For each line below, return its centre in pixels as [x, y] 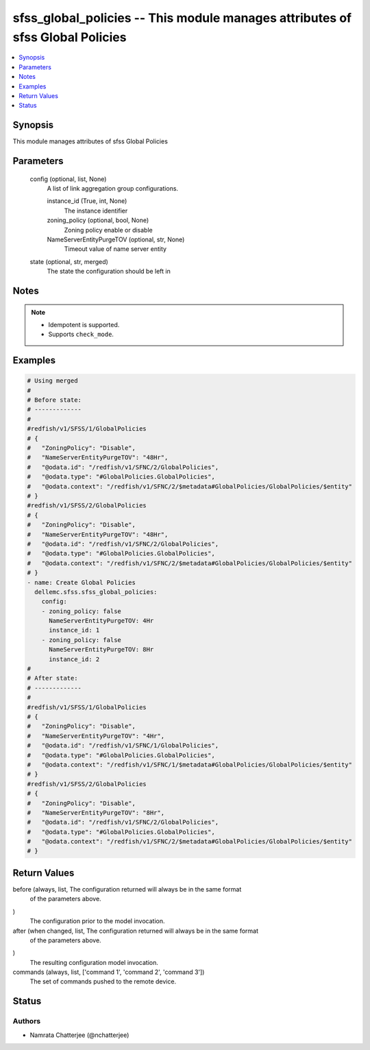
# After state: [52, 678]
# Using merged [52, 381]
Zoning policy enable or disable [109, 230]
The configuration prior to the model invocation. [97, 921]
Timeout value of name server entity [115, 249]
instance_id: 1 [74, 630]
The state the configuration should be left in [109, 272]
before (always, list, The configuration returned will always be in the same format [127, 889]
